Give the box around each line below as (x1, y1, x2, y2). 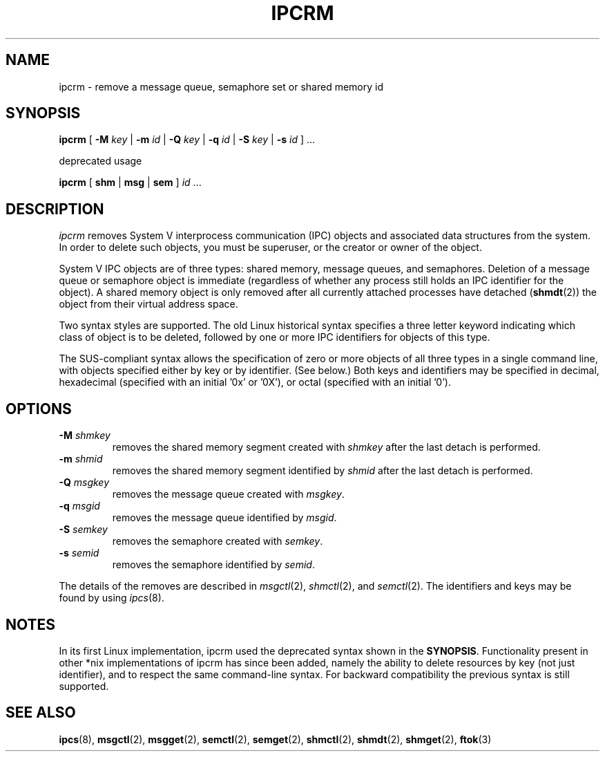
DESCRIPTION (6, 200, 104, 218)
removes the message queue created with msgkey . (112, 488, 345, 501)
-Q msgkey (59, 476, 110, 489)
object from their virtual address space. (59, 298, 238, 310)
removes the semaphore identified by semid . (112, 559, 315, 571)
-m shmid (59, 453, 103, 465)
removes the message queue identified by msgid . (112, 512, 337, 524)
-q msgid (59, 500, 100, 512)
